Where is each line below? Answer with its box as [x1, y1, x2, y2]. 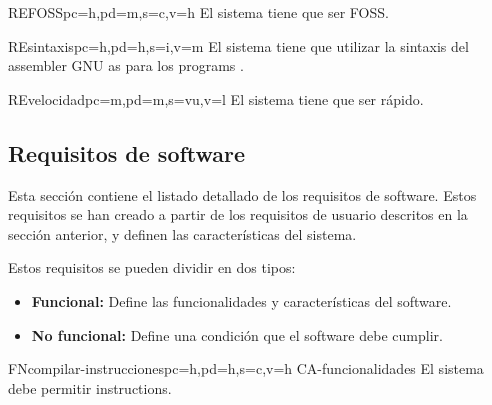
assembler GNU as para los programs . [8, 55, 244, 76]
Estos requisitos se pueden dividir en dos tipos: [8, 257, 296, 278]
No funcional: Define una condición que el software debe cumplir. [31, 324, 443, 345]
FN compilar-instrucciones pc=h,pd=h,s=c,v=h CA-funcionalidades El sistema [8, 358, 484, 379]
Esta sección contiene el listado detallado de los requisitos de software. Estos [8, 184, 477, 205]
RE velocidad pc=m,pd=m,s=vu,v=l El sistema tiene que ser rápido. [8, 88, 424, 109]
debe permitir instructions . [8, 377, 172, 398]
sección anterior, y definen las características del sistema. [8, 223, 357, 244]
